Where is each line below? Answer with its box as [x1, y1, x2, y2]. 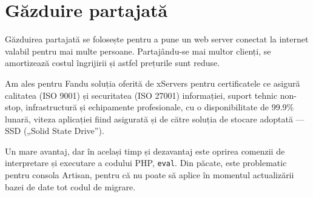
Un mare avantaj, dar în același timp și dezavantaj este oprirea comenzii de [5, 144, 285, 157]
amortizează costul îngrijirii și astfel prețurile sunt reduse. [5, 56, 220, 69]
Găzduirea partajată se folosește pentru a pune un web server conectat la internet [5, 33, 309, 45]
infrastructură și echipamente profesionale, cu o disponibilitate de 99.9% [25, 101, 294, 113]
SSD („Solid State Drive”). [5, 124, 104, 137]
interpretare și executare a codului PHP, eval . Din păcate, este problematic [5, 156, 287, 169]
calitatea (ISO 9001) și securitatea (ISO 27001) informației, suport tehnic [5, 88, 278, 101]
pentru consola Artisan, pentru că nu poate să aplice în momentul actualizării [5, 169, 294, 181]
